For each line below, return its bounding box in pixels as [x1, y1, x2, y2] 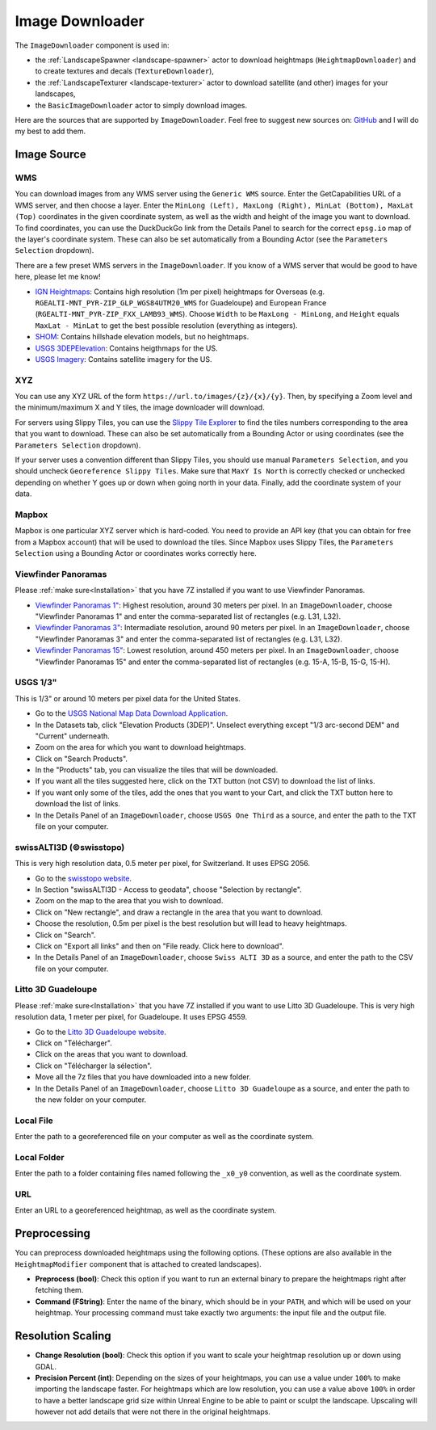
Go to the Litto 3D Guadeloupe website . [35, 1027, 167, 1037]
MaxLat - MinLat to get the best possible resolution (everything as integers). [35, 320, 298, 330]
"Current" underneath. [35, 731, 111, 741]
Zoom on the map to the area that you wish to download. [35, 896, 224, 906]
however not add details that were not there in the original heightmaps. [35, 1407, 270, 1417]
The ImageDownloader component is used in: [15, 40, 170, 50]
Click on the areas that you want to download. [35, 1049, 188, 1059]
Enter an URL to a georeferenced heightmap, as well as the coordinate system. [15, 1205, 277, 1215]
